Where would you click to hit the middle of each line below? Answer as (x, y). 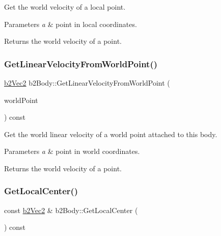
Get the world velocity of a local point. (65, 7)
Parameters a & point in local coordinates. (71, 24)
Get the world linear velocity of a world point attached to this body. (111, 134)
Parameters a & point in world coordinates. (72, 151)
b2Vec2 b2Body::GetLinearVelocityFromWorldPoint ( (87, 83)
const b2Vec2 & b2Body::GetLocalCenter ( (71, 210)
